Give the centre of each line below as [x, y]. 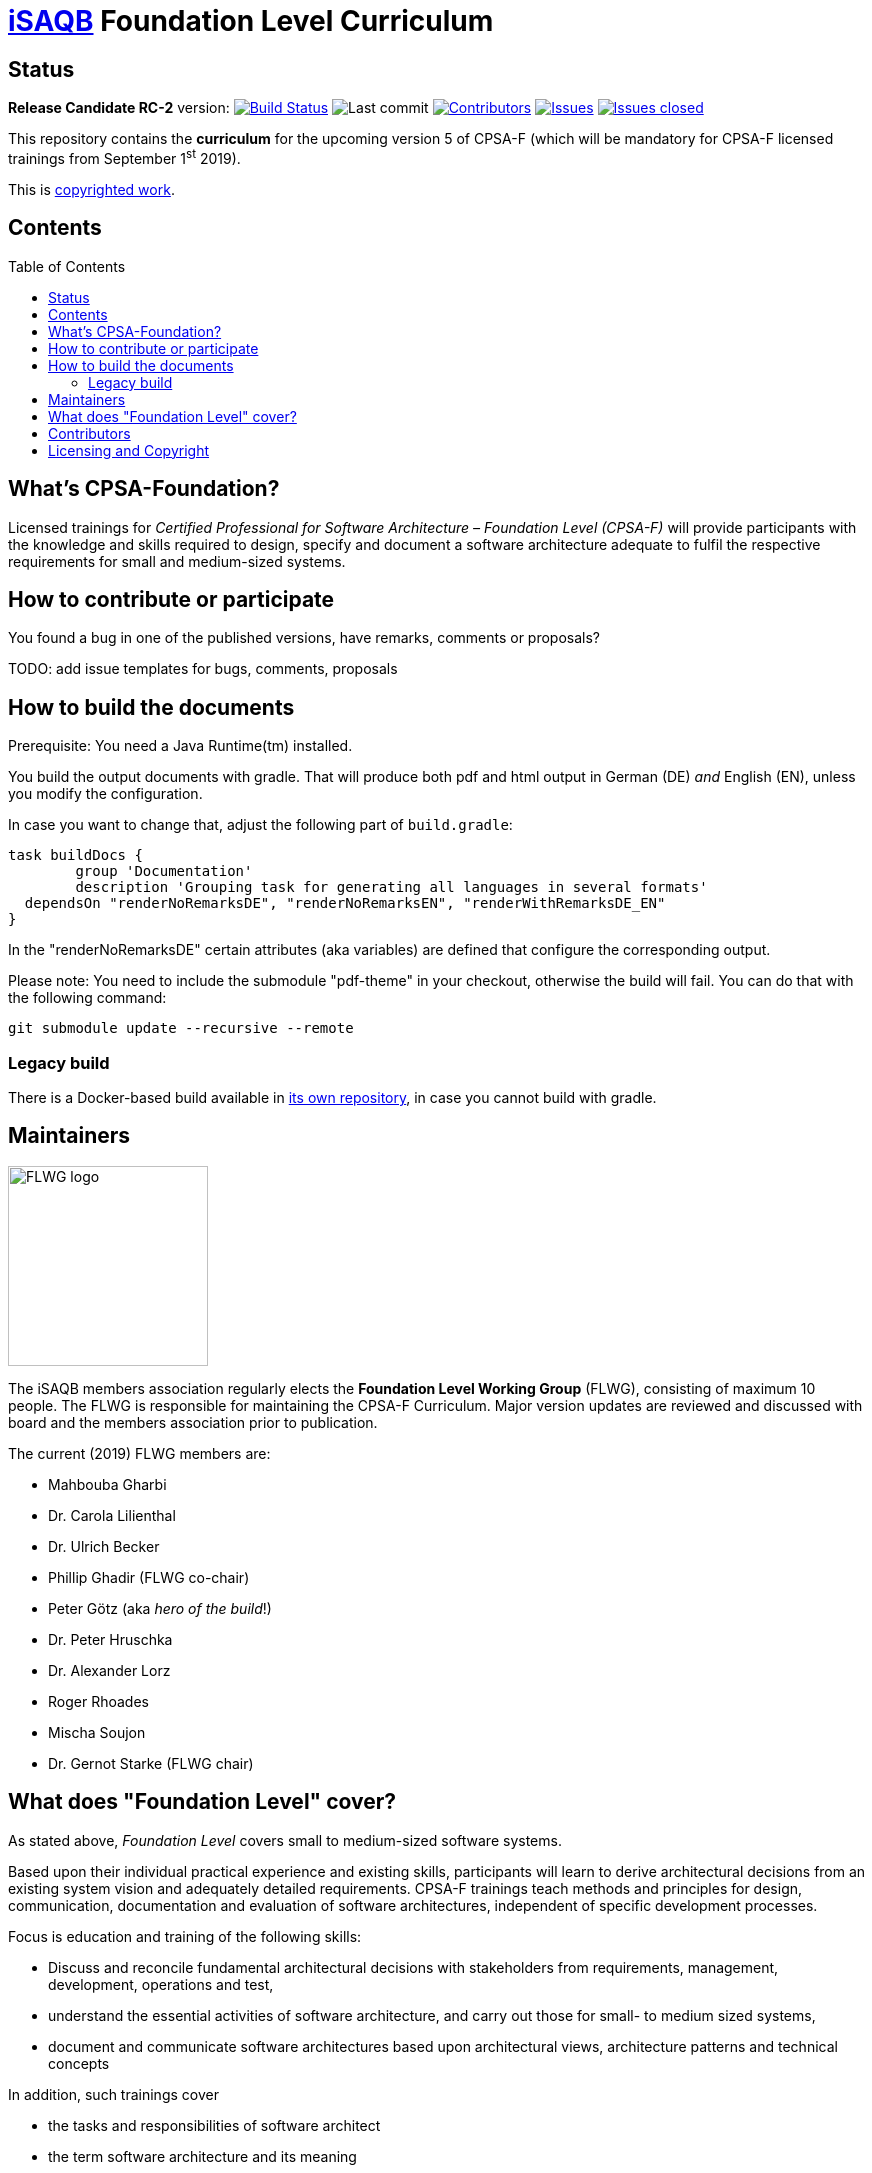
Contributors [89, 433]
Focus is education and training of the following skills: [185, 1936]
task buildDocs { [75, 855]
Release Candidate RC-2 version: [119, 108]
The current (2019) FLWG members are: [139, 1453]
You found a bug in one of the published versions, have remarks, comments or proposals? [304, 638]
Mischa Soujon [97, 1732]
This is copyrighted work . [91, 189]
